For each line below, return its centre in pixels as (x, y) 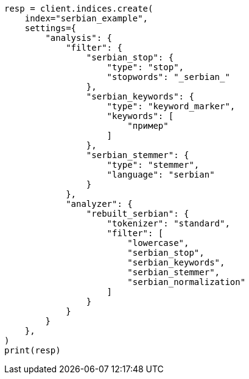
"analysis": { (79, 38)
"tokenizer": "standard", (168, 223)
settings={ (51, 28)
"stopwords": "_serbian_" (168, 77)
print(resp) (33, 350)
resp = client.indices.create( (79, 9)
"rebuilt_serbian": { (138, 214)
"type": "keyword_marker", (171, 106)
